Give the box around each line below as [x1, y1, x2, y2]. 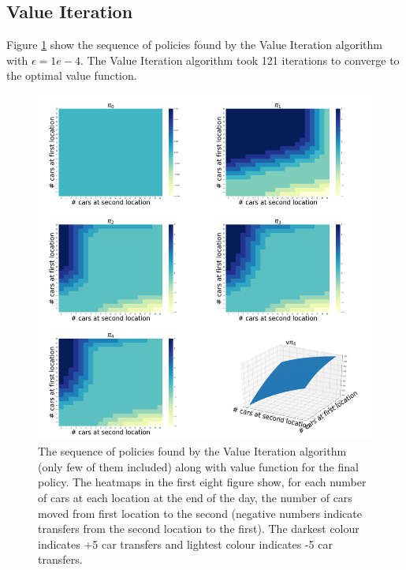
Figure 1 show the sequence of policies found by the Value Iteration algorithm [6, 36, 382, 53]
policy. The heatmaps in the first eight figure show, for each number [38, 474, 367, 490]
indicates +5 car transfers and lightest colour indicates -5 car [38, 535, 333, 552]
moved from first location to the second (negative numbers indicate [38, 504, 362, 521]
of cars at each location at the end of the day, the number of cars [38, 489, 352, 505]
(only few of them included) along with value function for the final [38, 458, 359, 474]
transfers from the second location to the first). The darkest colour [38, 520, 359, 537]
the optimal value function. [6, 67, 137, 84]
